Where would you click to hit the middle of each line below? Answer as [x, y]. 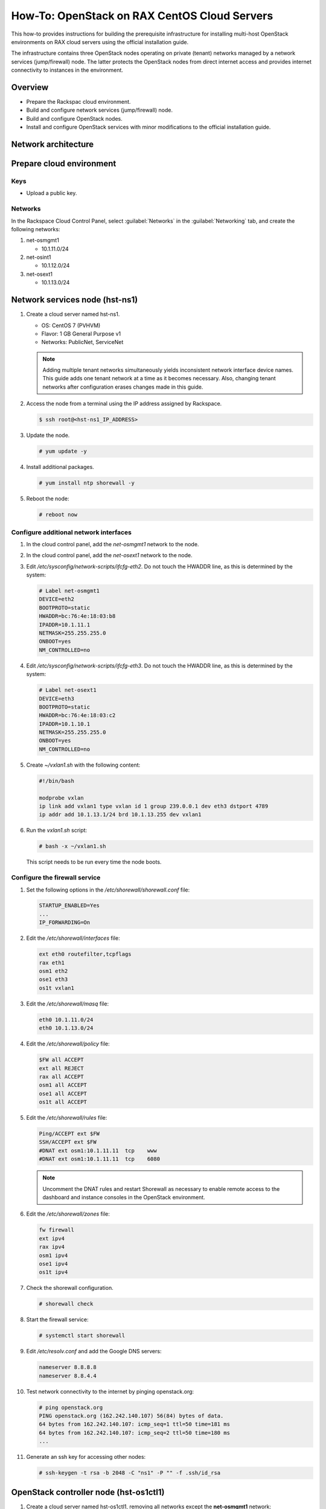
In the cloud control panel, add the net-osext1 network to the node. [109, 555]
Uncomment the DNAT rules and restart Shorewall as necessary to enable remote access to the [161, 1188]
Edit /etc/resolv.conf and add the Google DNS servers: [94, 1351]
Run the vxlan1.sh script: [57, 831]
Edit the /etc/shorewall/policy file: [68, 1044]
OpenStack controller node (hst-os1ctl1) [88, 1492]
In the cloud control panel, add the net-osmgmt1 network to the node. [113, 544]
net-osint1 [39, 257]
